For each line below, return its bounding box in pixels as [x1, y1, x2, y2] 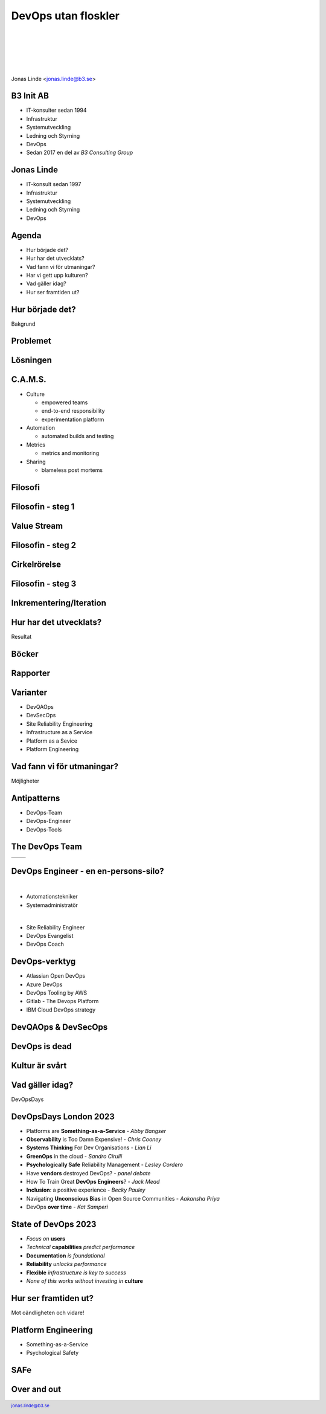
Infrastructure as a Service [26, 729, 93, 736]
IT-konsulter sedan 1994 [26, 106, 87, 114]
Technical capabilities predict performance [26, 1244, 135, 1251]
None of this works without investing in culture [26, 1277, 143, 1285]
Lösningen [11, 355, 53, 366]
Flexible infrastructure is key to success [26, 1269, 126, 1276]
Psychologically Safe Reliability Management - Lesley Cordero [26, 1161, 184, 1169]
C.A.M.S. [11, 375, 46, 385]
